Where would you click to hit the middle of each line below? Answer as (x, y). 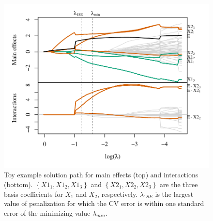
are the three (179, 184)
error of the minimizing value (47, 213)
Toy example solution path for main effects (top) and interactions (101, 175)
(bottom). (18, 184)
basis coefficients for (33, 194)
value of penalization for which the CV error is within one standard (104, 203)
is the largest (174, 194)
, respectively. (118, 194)
